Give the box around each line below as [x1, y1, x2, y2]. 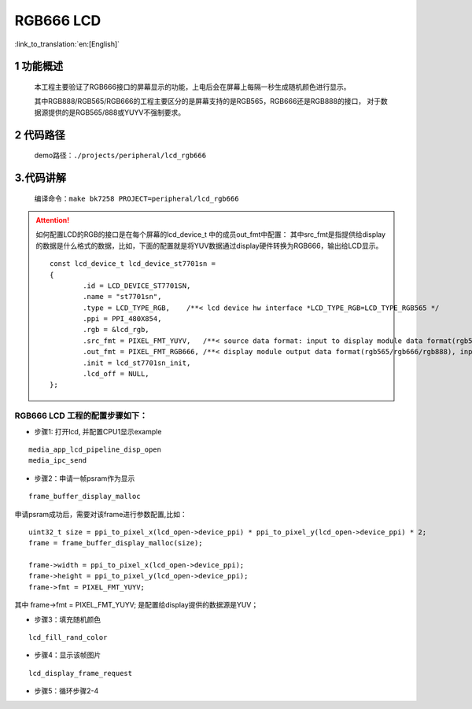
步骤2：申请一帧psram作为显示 [34, 473, 135, 483]
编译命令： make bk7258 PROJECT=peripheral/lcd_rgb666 [34, 194, 239, 203]
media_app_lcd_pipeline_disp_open [28, 445, 161, 454]
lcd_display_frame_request [28, 669, 133, 678]
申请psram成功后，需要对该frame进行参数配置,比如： [14, 509, 188, 519]
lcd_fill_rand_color [28, 633, 108, 642]
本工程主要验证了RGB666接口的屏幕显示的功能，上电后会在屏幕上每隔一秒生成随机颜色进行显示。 [34, 82, 351, 91]
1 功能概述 [14, 60, 64, 73]
